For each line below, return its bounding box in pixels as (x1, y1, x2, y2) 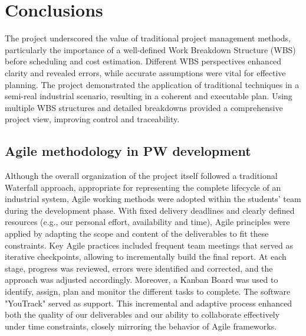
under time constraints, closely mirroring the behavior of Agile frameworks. (5, 319, 277, 332)
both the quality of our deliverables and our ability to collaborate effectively (5, 308, 280, 321)
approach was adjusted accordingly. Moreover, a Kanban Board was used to (5, 273, 278, 286)
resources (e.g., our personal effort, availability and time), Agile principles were (5, 216, 290, 228)
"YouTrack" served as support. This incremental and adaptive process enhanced (5, 296, 292, 309)
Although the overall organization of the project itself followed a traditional (5, 169, 278, 182)
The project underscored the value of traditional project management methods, (5, 32, 291, 44)
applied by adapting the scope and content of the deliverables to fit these (5, 227, 269, 240)
